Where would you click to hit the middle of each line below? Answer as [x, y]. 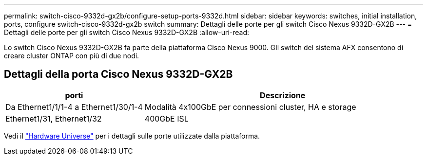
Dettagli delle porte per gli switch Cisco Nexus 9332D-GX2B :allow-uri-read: [127, 32]
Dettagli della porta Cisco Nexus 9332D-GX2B [118, 74]
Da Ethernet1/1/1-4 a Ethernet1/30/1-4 [74, 107]
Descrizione [283, 95]
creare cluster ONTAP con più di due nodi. [72, 56]
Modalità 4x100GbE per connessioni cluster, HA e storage [250, 107]
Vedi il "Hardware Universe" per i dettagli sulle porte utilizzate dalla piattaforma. [132, 136]
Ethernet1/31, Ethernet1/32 [54, 118]
